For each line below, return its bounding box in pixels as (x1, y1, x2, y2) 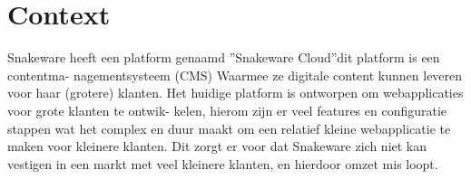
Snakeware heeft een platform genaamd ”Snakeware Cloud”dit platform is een (7, 48, 440, 67)
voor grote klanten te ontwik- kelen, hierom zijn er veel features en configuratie (7, 100, 447, 119)
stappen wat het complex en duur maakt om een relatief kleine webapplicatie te (7, 118, 451, 137)
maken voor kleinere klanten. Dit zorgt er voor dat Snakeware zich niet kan (7, 137, 427, 155)
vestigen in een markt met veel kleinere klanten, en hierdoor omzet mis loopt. (7, 154, 438, 173)
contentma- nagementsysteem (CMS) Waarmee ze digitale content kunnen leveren (7, 65, 463, 84)
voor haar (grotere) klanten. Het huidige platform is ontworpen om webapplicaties (7, 83, 464, 102)
